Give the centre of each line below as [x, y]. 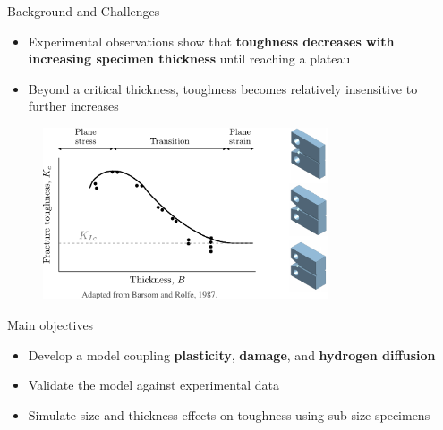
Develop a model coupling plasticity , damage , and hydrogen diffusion [232, 354]
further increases [73, 106]
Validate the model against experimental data [153, 385]
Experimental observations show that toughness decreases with [211, 41]
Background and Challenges [84, 11]
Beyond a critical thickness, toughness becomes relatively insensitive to [223, 88]
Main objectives [51, 325]
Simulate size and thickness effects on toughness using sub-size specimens [229, 414]
